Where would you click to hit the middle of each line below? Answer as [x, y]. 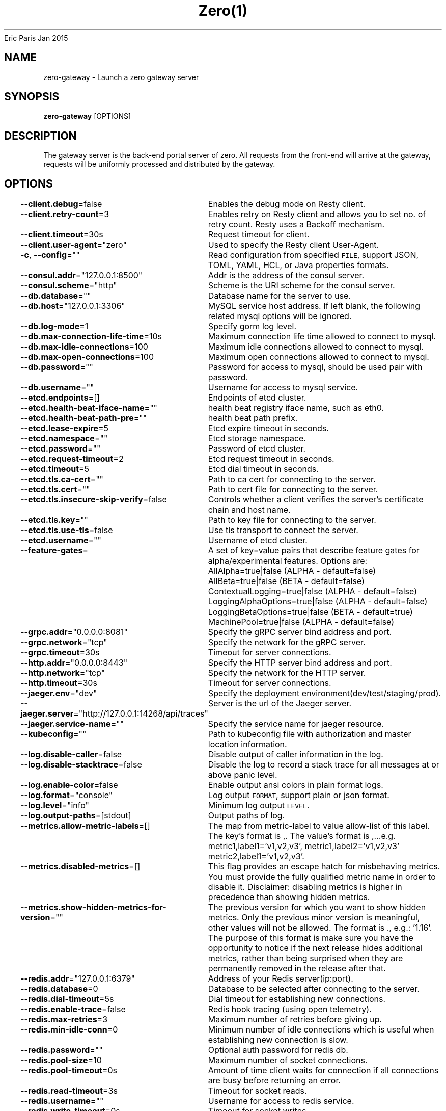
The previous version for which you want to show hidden [317, 907]
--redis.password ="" [62, 1050]
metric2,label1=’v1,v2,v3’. [256, 856]
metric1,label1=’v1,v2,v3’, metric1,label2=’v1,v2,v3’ [304, 846]
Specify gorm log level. [252, 326]
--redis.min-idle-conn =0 [69, 1030]
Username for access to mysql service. [283, 388]
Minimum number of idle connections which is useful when [321, 1030]
